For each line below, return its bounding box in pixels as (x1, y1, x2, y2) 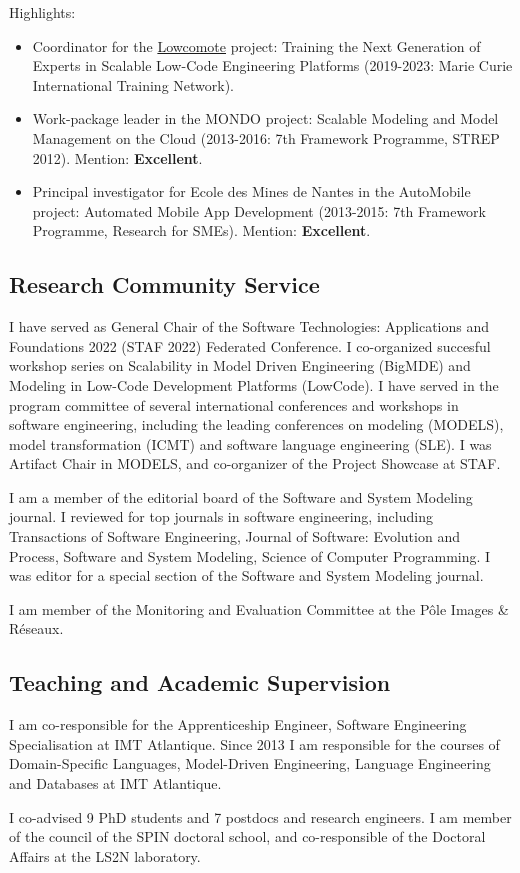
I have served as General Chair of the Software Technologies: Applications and (9, 316, 490, 337)
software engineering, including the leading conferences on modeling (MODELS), (9, 414, 504, 435)
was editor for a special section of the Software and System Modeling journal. (9, 565, 484, 586)
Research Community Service (9, 269, 320, 300)
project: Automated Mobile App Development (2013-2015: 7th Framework (32, 200, 486, 221)
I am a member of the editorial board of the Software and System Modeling (9, 486, 473, 507)
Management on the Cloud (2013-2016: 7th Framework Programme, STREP (32, 127, 500, 148)
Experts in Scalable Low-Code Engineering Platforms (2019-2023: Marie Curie (32, 55, 513, 76)
